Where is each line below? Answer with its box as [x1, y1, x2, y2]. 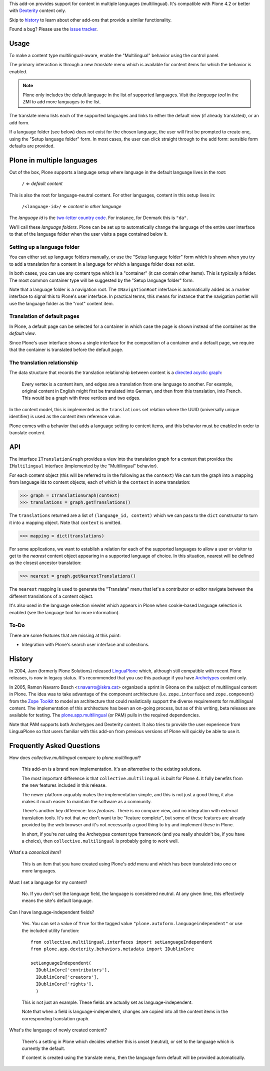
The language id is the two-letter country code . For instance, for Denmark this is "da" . [9, 215, 188, 221]
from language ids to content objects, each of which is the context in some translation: [9, 479, 191, 485]
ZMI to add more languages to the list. [22, 99, 101, 105]
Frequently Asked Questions [9, 742, 100, 750]
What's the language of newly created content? [9, 1027, 107, 1033]
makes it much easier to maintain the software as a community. [21, 799, 152, 805]
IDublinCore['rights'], [35, 981, 94, 987]
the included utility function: [21, 928, 79, 934]
